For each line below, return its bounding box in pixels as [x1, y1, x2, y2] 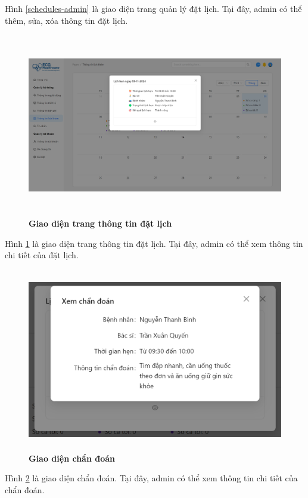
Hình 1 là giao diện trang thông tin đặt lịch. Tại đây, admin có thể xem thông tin [5, 237, 303, 249]
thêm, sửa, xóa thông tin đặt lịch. [5, 14, 128, 26]
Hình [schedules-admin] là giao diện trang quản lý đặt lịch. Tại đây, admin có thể [5, 2, 302, 14]
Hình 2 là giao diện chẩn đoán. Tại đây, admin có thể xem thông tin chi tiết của [5, 472, 298, 484]
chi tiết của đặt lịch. [5, 249, 79, 261]
